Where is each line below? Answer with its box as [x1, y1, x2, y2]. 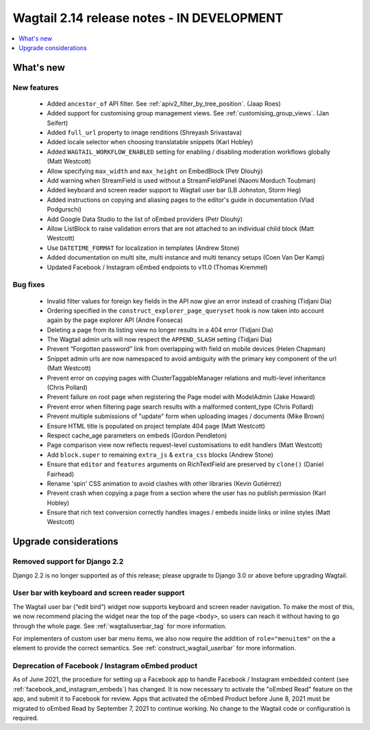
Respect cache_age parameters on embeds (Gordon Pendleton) [47, 431, 227, 440]
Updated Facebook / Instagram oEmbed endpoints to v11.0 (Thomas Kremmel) [47, 263, 268, 271]
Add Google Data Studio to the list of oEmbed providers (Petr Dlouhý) [47, 215, 243, 223]
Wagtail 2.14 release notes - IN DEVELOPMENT [12, 10, 284, 25]
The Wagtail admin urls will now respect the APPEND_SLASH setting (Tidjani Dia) [47, 335, 272, 343]
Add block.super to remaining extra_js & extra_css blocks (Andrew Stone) [47, 450, 274, 459]
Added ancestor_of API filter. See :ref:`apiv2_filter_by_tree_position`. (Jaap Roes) [47, 100, 281, 108]
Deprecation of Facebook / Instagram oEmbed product [12, 661, 198, 671]
